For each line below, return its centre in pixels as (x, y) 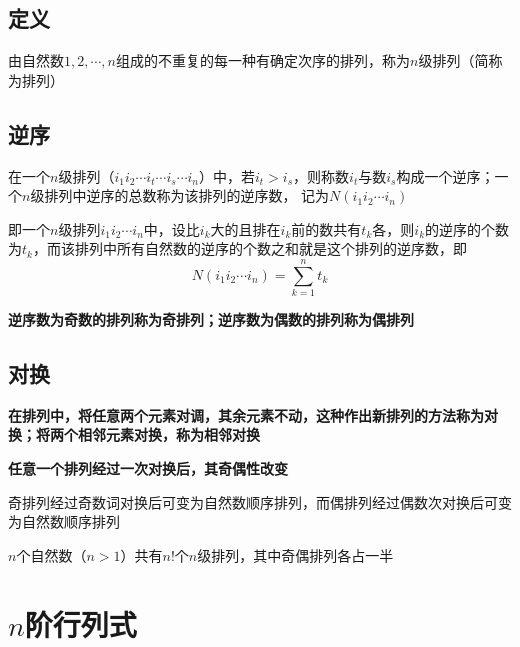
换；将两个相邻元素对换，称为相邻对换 (134, 434)
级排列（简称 (460, 60)
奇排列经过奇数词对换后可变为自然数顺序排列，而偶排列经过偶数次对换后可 (253, 501)
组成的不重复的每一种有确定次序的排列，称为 (262, 60)
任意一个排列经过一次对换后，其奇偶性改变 (148, 468)
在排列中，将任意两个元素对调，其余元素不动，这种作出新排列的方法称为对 (253, 414)
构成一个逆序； (445, 175)
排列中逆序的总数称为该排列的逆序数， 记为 (187, 195)
